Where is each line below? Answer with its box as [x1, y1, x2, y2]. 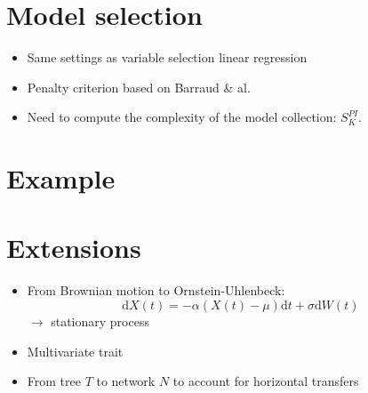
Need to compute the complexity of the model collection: [27, 108, 337, 126]
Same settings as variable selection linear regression [27, 48, 308, 67]
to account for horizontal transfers [172, 372, 359, 390]
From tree [27, 372, 81, 390]
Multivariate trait [27, 341, 124, 360]
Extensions [6, 229, 141, 266]
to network [96, 372, 156, 390]
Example [6, 160, 116, 196]
